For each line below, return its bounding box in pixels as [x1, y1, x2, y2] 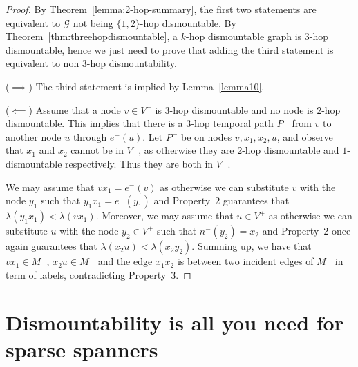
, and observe [276, 129, 333, 143]
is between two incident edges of [177, 254, 314, 268]
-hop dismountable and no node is [169, 102, 314, 117]
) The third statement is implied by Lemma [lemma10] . [28, 79, 265, 93]
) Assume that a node [28, 102, 121, 117]
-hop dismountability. [86, 56, 177, 70]
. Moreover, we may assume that [95, 208, 234, 223]
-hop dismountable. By [140, 15, 236, 30]
